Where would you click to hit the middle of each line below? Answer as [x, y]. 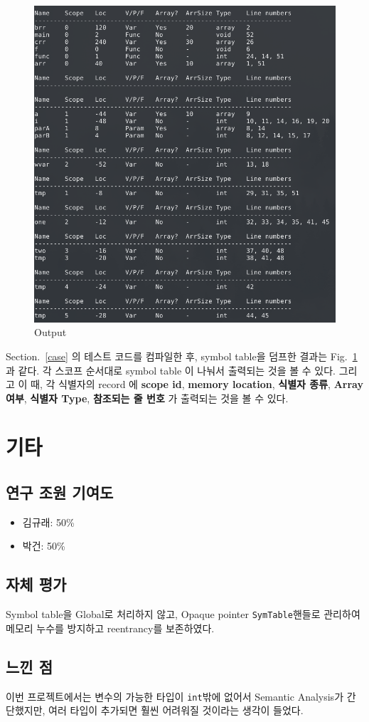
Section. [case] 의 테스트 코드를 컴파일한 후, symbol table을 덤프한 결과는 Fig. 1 [182, 356]
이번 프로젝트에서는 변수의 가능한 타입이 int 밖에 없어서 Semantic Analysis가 [175, 696]
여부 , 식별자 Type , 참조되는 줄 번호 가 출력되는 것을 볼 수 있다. [147, 398]
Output [50, 332]
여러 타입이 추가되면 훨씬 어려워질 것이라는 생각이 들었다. [176, 710]
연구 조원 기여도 [60, 492]
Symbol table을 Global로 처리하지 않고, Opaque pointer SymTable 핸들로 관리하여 [183, 614]
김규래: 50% [48, 522]
